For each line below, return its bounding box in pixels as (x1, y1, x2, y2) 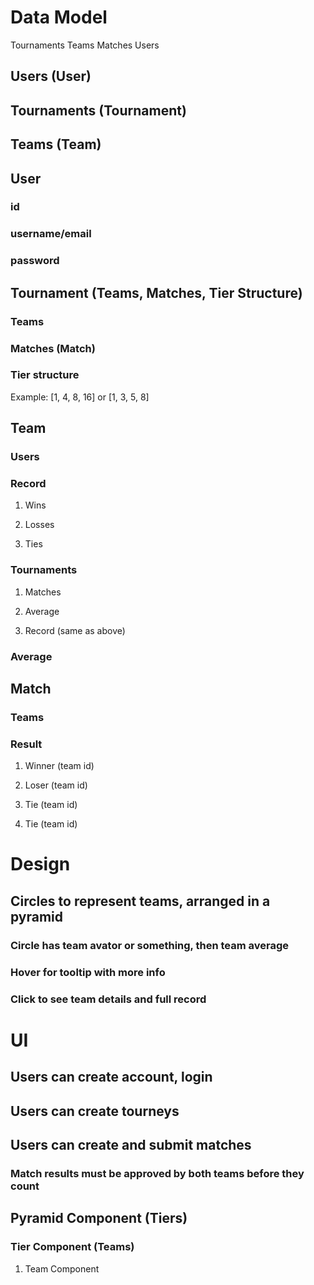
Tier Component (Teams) (10, 1240, 135, 1254)
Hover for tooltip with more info (10, 965, 166, 979)
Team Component (24, 1262, 100, 1275)
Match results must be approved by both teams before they (10, 1166, 305, 1180)
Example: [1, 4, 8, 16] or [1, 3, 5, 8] (10, 391, 150, 403)
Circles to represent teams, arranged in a (10, 892, 271, 910)
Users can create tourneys (10, 1102, 180, 1120)
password (10, 254, 60, 268)
